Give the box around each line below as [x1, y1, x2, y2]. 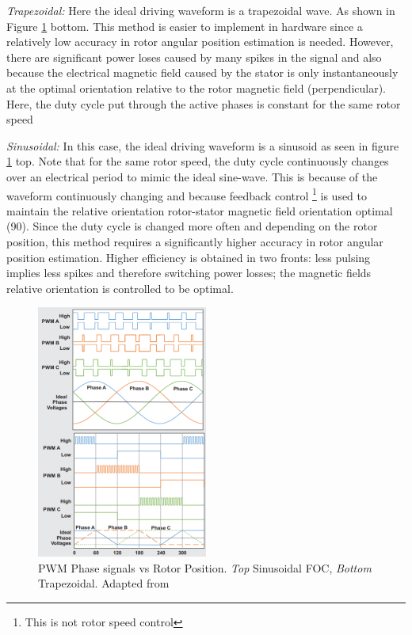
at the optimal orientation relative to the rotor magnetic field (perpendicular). [6, 79, 386, 96]
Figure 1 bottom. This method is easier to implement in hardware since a [6, 17, 363, 34]
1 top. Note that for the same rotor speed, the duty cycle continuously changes [6, 153, 389, 169]
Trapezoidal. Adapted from [38, 575, 170, 591]
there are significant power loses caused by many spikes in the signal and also [6, 48, 382, 65]
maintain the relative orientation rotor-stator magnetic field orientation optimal [6, 202, 393, 219]
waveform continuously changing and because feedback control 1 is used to [6, 184, 367, 203]
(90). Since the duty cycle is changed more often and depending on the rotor [6, 218, 378, 234]
